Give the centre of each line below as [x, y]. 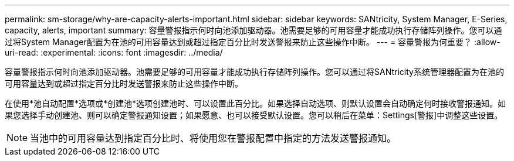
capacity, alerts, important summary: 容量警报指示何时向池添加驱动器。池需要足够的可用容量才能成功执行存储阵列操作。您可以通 [253, 30]
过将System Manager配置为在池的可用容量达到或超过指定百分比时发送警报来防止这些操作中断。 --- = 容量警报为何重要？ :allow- [253, 42]
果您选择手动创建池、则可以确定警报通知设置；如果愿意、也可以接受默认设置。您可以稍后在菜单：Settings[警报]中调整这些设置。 [254, 115]
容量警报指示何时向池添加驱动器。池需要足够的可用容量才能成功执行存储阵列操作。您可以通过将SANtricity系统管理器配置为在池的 [254, 72]
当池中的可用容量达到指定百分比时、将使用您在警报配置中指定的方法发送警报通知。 [213, 138]
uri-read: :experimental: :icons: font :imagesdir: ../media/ [114, 52]
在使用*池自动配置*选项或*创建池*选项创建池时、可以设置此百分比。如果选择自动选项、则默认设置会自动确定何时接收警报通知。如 [256, 103]
